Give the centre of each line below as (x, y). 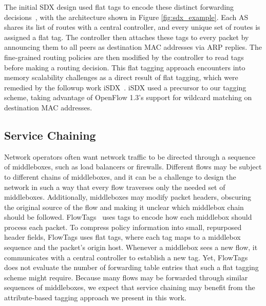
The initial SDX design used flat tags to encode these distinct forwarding (119, 7)
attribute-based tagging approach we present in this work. (95, 298)
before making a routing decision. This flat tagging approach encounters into (125, 67)
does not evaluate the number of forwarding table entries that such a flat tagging (131, 267)
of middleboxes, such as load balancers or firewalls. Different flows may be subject (133, 167)
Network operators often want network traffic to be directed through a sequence (130, 156)
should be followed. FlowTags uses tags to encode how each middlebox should (128, 217)
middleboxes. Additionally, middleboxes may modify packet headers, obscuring (128, 197)
